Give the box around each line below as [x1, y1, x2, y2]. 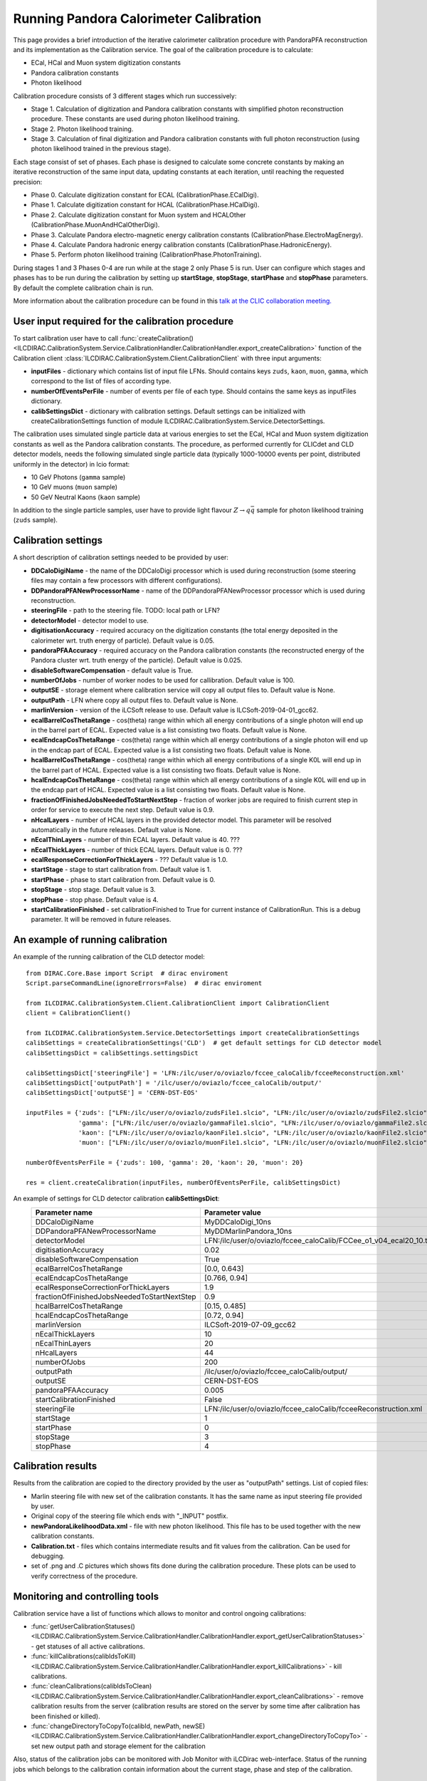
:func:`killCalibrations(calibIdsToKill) [31, 1652, 136, 1661]
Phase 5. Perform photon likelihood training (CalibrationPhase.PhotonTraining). [31, 250, 262, 259]
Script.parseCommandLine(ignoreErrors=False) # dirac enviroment [26, 980, 263, 987]
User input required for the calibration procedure [13, 315, 234, 327]
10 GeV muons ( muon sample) [31, 483, 117, 492]
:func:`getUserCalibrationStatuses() [31, 1622, 135, 1631]
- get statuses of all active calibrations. [31, 1642, 145, 1651]
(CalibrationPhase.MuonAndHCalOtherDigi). [31, 221, 160, 229]
